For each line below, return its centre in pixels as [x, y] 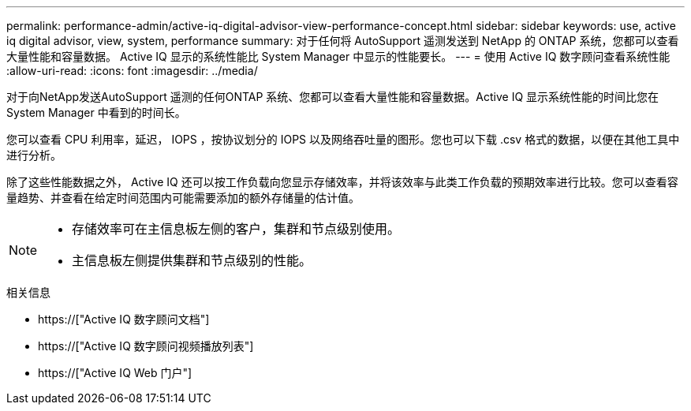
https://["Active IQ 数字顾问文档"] [124, 319]
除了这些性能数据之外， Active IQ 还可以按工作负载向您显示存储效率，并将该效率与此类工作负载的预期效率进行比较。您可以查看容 [342, 182]
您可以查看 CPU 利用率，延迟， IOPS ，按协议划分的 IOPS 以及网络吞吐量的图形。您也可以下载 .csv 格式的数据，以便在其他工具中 [343, 139]
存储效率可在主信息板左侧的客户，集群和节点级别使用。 [236, 229]
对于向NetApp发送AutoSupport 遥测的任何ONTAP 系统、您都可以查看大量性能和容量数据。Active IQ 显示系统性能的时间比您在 [333, 97]
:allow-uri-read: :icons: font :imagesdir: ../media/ [132, 71]
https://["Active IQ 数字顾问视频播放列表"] [146, 346]
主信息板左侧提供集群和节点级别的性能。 [192, 260]
